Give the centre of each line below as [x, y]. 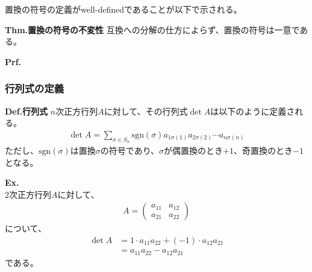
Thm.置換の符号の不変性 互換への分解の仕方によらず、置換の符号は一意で [152, 29]
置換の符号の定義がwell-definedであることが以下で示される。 [123, 9]
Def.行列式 [27, 111]
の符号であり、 [130, 150]
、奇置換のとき [263, 150]
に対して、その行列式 [146, 111]
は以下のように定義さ [253, 111]
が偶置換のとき [194, 150]
